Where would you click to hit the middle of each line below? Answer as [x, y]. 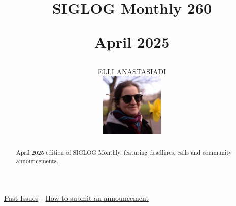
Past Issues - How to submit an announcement [76, 198]
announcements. [37, 161]
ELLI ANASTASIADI [132, 71]
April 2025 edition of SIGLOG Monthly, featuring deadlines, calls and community [124, 152]
